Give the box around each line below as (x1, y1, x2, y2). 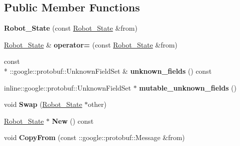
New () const (52, 115, 94, 126)
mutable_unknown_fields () (139, 82, 237, 93)
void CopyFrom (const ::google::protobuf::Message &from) (4, 132, 185, 143)
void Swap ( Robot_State (4, 99, 82, 109)
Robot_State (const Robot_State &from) (4, 23, 138, 33)
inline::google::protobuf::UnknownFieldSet (4, 82, 131, 93)
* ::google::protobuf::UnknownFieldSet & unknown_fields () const (4, 65, 212, 76)
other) (88, 99, 107, 109)
